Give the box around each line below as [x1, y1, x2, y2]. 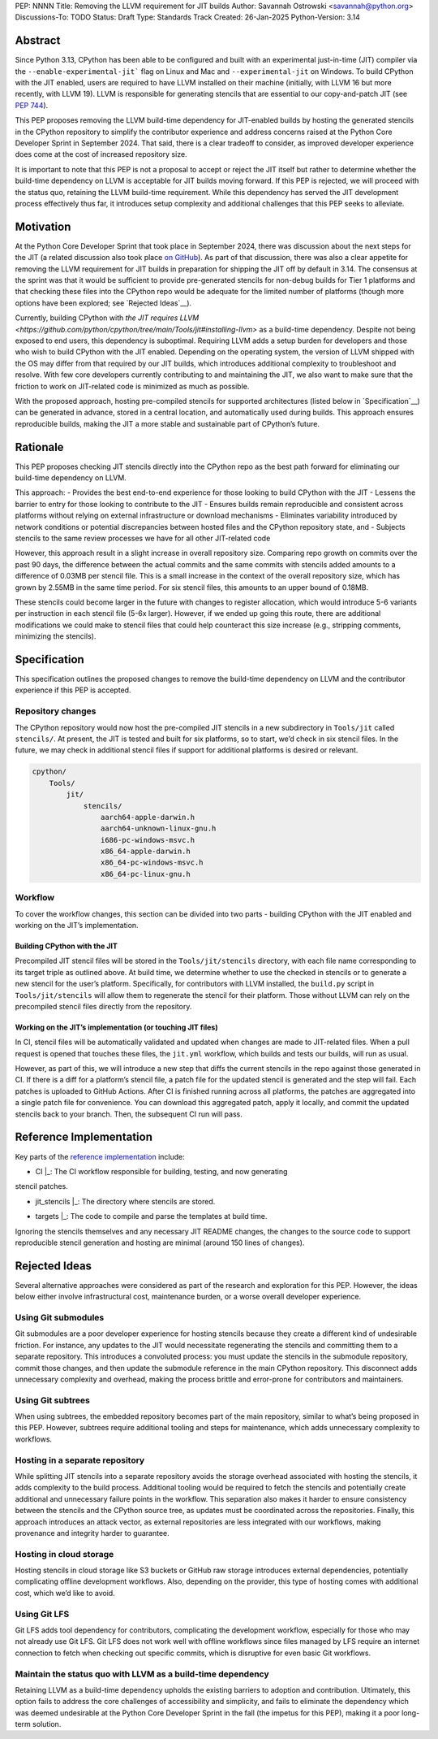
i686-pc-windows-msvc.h [100, 835, 195, 844]
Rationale [15, 440, 64, 454]
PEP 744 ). [15, 100, 49, 110]
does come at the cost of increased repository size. [15, 150, 187, 159]
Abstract [15, 33, 61, 48]
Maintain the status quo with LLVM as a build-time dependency [15, 1668, 269, 1680]
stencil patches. [15, 1182, 68, 1191]
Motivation [15, 219, 71, 233]
